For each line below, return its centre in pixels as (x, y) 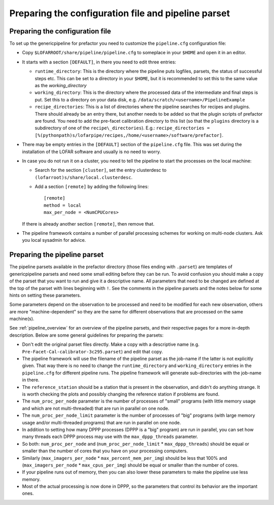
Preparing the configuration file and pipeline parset (120, 13)
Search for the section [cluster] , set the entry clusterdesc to (101, 170)
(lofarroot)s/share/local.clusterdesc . (84, 177)
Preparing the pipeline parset (57, 255)
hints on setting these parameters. (45, 295)
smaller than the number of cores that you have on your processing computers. (105, 451)
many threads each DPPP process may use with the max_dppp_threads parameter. (110, 437)
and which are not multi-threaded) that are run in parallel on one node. (96, 408)
